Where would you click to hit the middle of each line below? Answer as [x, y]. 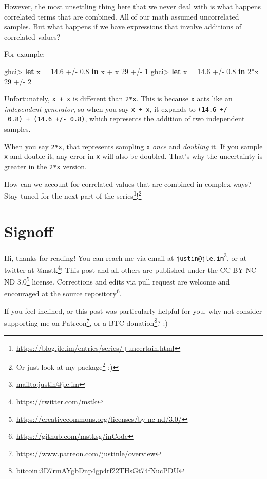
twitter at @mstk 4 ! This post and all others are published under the [111, 269]
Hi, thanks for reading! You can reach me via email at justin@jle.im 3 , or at [126, 257]
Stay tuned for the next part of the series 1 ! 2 [73, 195]
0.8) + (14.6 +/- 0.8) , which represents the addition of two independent [126, 119]
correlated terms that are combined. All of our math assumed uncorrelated [122, 16]
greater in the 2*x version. [45, 166]
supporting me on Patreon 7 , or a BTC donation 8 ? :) [86, 322]
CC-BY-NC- [239, 269]
